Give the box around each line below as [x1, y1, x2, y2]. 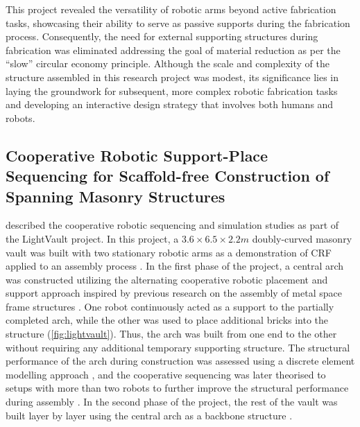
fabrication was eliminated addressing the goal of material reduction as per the [6, 42, 341, 57]
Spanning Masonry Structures [6, 185, 225, 207]
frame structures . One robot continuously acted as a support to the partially [6, 299, 334, 313]
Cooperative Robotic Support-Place [6, 144, 268, 166]
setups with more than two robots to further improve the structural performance [6, 381, 349, 395]
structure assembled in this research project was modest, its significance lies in [6, 69, 339, 84]
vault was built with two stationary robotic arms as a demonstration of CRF [6, 245, 332, 259]
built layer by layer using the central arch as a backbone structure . [6, 408, 293, 422]
